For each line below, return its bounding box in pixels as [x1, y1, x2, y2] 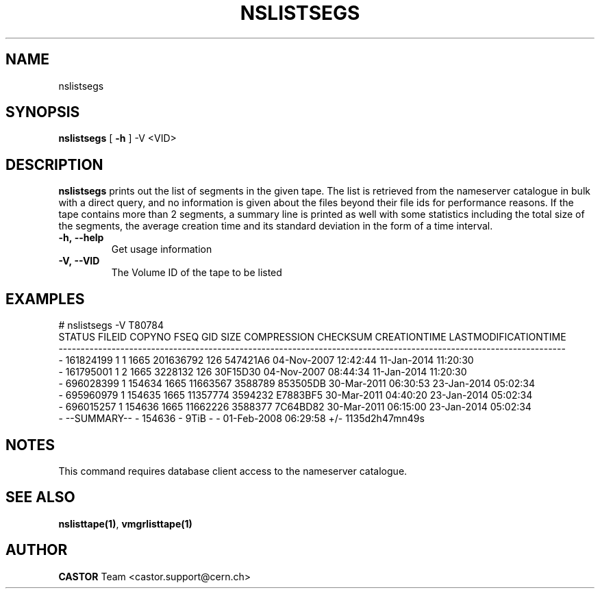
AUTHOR [5, 541, 68, 559]
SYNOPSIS [5, 103, 80, 121]
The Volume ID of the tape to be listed [111, 267, 282, 279]
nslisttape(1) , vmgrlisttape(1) [58, 517, 192, 530]
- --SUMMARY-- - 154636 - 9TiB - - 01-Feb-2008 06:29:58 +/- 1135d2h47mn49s [58, 412, 425, 425]
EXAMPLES [5, 290, 85, 308]
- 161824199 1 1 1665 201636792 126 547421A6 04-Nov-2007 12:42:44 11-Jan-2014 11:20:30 [58, 354, 474, 367]
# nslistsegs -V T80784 [58, 319, 164, 332]
